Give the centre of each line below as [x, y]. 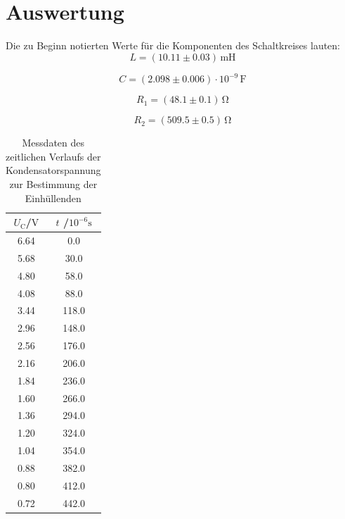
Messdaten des [53, 143]
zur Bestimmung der [53, 184]
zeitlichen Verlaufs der [53, 156]
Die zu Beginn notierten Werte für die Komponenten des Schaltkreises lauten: [173, 45]
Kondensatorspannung [53, 170]
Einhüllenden [53, 198]
